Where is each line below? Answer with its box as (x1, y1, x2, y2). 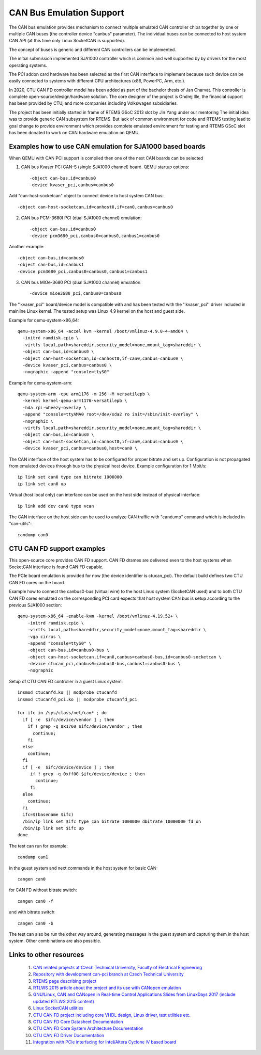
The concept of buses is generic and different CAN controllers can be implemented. (9, 47, 176, 52)
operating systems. (9, 62, 47, 68)
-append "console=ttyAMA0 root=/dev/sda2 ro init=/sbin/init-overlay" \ (22, 412, 199, 417)
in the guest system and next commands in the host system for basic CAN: (9, 865, 158, 871)
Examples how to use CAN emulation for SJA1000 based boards (9, 142, 205, 150)
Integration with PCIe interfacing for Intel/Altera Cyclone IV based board (33, 1039, 176, 1045)
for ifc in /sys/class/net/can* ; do (17, 710, 107, 716)
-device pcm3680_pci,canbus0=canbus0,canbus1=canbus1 (17, 269, 147, 274)
